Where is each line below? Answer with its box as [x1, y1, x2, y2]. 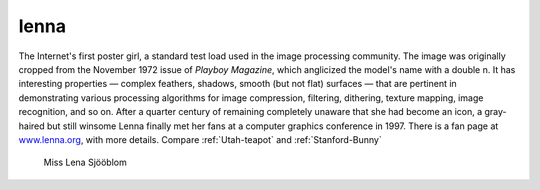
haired [18, 120, 45, 132]
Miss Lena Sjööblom [43, 156, 127, 169]
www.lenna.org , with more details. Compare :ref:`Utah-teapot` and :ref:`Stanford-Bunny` [18, 133, 382, 145]
